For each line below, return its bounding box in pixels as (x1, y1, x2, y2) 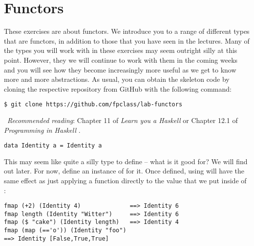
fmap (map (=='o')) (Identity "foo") (4, 227, 127, 234)
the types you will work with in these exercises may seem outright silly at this (4, 45, 237, 55)
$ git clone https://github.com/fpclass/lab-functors (4, 101, 183, 108)
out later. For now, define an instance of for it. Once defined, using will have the (4, 166, 245, 176)
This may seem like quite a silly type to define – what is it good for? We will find (4, 156, 248, 166)
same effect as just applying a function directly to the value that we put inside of (4, 175, 247, 185)
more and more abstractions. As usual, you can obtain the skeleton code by (4, 74, 230, 84)
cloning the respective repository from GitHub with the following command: (4, 83, 232, 94)
